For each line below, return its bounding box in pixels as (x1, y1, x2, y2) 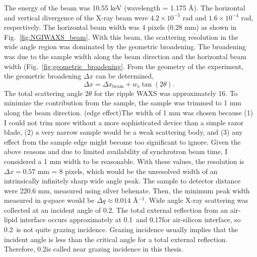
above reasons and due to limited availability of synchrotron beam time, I (4, 146, 228, 157)
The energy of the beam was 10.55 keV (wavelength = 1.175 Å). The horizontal (4, 2, 246, 12)
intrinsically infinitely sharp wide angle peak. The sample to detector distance (4, 175, 241, 186)
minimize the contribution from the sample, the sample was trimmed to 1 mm (4, 97, 242, 108)
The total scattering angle (4, 87, 83, 98)
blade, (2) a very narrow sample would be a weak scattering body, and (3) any (4, 127, 243, 137)
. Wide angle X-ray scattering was (144, 195, 249, 205)
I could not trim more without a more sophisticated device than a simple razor (4, 117, 244, 127)
